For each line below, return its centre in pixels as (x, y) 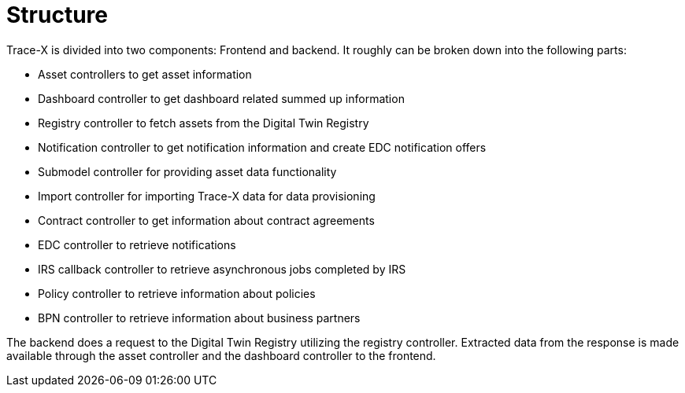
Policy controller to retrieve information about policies (177, 293)
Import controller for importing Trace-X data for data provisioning (207, 196)
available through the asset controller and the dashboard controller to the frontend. (221, 355)
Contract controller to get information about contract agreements (206, 220)
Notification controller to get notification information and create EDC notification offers (262, 147)
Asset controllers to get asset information (145, 74)
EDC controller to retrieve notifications (137, 244)
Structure (57, 15)
